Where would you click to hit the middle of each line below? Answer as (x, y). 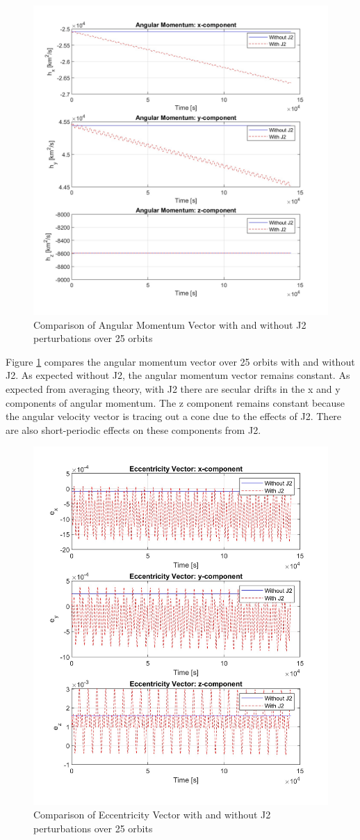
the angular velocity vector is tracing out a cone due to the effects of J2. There (174, 416)
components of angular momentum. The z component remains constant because (175, 402)
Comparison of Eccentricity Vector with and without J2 (152, 815)
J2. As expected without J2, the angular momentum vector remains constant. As (178, 375)
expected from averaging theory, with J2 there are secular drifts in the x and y (173, 388)
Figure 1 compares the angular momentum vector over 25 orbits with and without (180, 361)
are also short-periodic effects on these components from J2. (133, 429)
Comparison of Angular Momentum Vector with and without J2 (170, 324)
